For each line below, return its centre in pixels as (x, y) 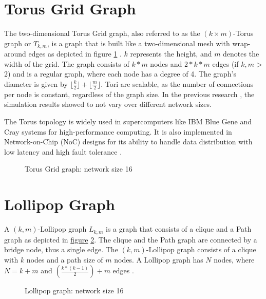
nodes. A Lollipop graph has (159, 259)
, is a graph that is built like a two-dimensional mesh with (138, 43)
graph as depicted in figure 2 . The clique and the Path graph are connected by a (131, 239)
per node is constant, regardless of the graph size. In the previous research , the (129, 94)
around (15, 54)
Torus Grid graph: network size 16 (79, 169)
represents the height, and (171, 54)
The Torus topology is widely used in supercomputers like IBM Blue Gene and (128, 121)
